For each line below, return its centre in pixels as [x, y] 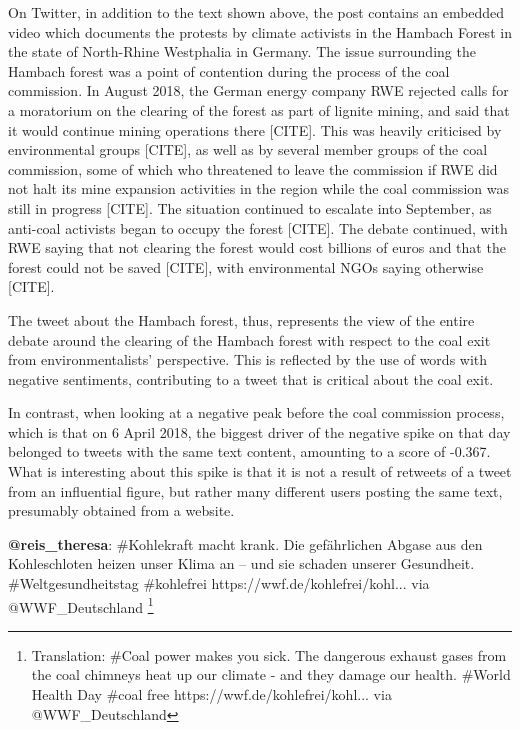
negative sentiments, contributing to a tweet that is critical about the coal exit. [251, 378]
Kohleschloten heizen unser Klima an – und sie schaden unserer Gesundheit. [241, 563]
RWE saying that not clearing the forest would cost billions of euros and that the [257, 247]
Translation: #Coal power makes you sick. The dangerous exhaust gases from [269, 654]
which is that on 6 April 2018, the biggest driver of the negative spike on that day [259, 431]
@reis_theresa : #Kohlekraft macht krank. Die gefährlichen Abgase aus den [245, 543]
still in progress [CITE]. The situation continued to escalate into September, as [250, 207]
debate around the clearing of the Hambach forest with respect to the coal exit [249, 339]
